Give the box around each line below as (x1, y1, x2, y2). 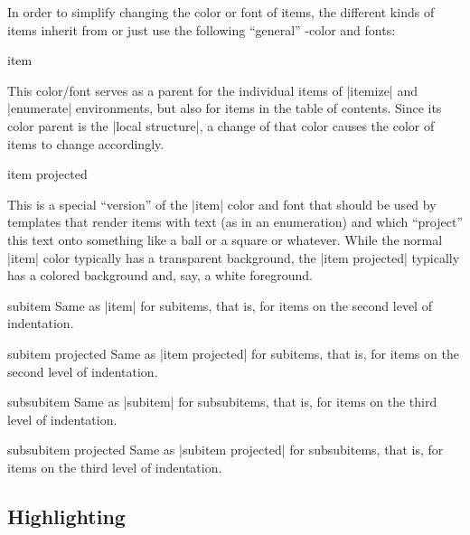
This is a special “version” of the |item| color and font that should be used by (7, 194, 437, 213)
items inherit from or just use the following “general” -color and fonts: (7, 20, 396, 39)
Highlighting (7, 502, 126, 530)
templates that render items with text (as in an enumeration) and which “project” (7, 212, 463, 231)
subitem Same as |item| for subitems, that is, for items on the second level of (7, 296, 432, 314)
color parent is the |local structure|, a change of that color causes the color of (7, 116, 435, 135)
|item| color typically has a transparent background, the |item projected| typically (7, 248, 460, 267)
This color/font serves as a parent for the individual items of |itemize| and (7, 80, 418, 99)
